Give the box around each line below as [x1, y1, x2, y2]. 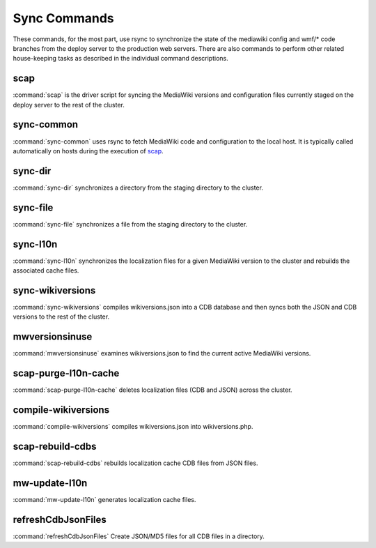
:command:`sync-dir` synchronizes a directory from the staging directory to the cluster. [13, 183, 264, 192]
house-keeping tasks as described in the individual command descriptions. [13, 54, 229, 63]
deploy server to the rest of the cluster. [13, 100, 125, 109]
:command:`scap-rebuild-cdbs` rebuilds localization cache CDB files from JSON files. [13, 459, 258, 467]
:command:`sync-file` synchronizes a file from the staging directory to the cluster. [13, 220, 248, 228]
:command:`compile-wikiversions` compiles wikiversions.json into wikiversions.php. [13, 423, 253, 431]
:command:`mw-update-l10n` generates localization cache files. [13, 495, 196, 503]
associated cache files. [13, 266, 79, 275]
